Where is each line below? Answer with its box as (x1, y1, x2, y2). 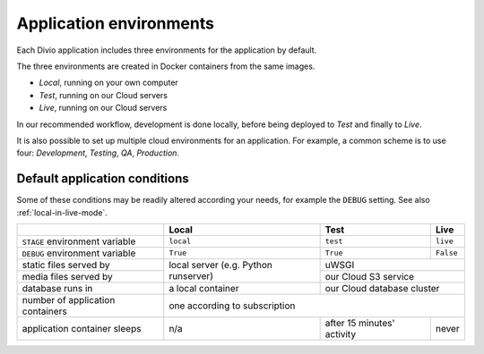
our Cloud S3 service (324, 270, 415, 282)
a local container (169, 282, 239, 294)
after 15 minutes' (324, 316, 395, 329)
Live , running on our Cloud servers (39, 103, 168, 114)
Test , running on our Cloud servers (39, 89, 168, 100)
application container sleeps (22, 322, 142, 334)
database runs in (22, 282, 93, 294)
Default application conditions (16, 171, 189, 187)
